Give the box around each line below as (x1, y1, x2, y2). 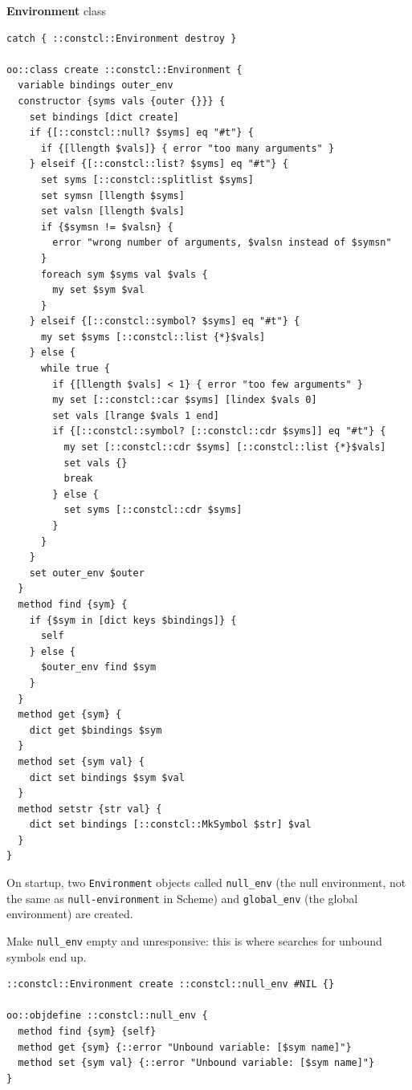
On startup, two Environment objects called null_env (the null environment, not (6, 874, 406, 891)
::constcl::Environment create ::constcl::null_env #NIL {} (6, 978, 335, 990)
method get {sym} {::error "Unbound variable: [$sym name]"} (18, 1041, 352, 1053)
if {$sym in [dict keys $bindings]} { (29, 614, 237, 626)
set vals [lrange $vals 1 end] (52, 409, 219, 421)
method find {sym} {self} (18, 1026, 157, 1037)
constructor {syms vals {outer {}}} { (18, 95, 226, 107)
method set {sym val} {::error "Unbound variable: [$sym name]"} (18, 1057, 375, 1069)
